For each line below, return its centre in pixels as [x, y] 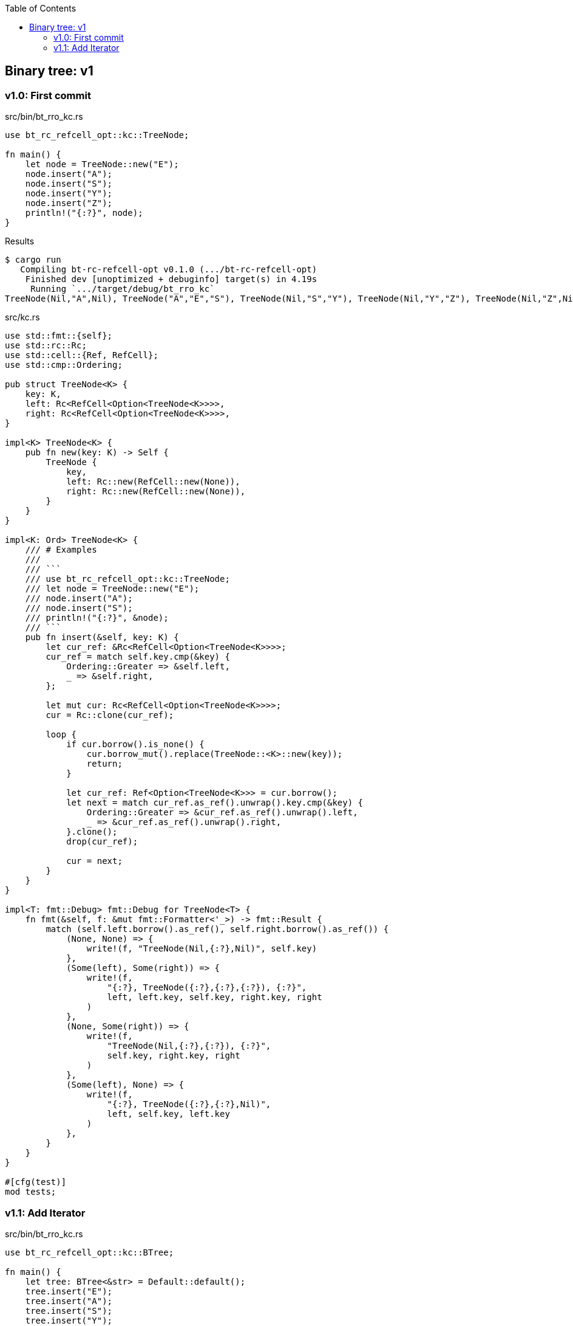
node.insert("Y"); [69, 194]
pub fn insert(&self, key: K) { [102, 637]
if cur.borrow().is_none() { [135, 744]
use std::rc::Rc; [46, 346]
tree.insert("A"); [69, 1301]
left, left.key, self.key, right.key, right [215, 997]
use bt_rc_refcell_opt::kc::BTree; [90, 1252]
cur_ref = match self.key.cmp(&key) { [138, 657]
